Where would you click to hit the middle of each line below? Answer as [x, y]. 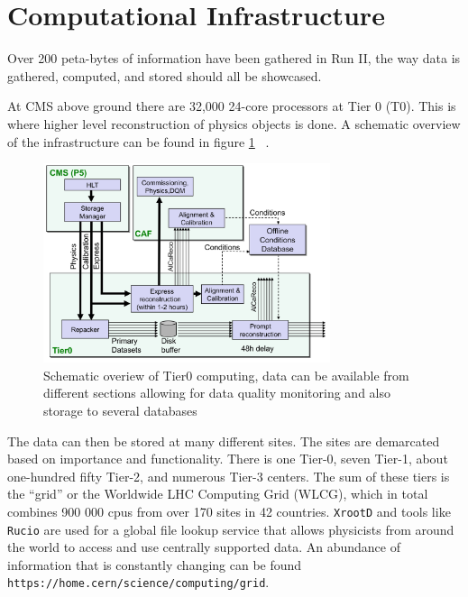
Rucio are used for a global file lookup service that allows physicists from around [231, 529]
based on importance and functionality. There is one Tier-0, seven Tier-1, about [228, 459]
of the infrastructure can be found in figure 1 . [138, 141]
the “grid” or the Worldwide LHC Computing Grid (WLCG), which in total [218, 494]
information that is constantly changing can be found [155, 564]
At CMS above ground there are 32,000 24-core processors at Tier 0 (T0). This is [232, 106]
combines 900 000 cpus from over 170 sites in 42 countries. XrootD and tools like [229, 511]
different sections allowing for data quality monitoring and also [217, 393]
